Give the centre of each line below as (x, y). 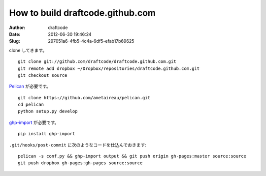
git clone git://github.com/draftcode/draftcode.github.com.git (97, 62)
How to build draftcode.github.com (83, 13)
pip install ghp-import (47, 134)
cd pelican (31, 105)
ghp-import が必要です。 (34, 122)
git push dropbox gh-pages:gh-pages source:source (80, 163)
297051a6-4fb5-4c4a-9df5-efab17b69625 (91, 41)
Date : (15, 34)
